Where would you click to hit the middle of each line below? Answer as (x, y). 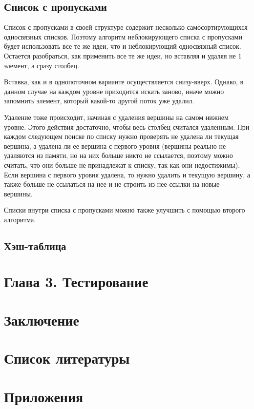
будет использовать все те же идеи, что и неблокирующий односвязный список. (123, 46)
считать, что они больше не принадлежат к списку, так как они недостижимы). (122, 165)
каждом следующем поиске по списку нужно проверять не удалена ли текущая (121, 136)
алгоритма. (20, 219)
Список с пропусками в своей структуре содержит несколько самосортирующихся (126, 27)
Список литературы (67, 358)
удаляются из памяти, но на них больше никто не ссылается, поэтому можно (118, 155)
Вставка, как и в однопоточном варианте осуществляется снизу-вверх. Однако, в (124, 82)
